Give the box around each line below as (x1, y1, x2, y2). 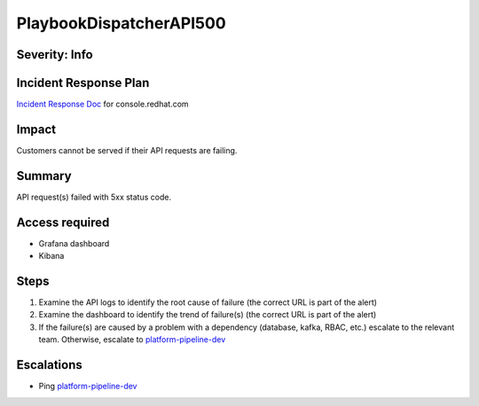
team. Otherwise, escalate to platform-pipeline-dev (38, 334, 226, 345)
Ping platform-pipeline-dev (38, 381, 137, 392)
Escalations (16, 357, 83, 372)
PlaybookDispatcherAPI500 (16, 13, 226, 33)
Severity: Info (16, 47, 93, 62)
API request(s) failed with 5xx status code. (16, 191, 172, 202)
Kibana (38, 251, 65, 262)
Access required (16, 215, 110, 230)
